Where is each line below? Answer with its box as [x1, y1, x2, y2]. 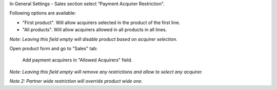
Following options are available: [9, 10, 76, 16]
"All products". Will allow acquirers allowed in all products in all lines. [22, 27, 167, 33]
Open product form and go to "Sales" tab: [9, 45, 98, 51]
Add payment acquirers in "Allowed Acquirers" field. [22, 57, 133, 63]
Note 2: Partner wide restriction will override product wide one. [9, 78, 143, 84]
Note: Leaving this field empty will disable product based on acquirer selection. [9, 36, 178, 42]
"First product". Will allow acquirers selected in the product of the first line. [22, 19, 181, 26]
